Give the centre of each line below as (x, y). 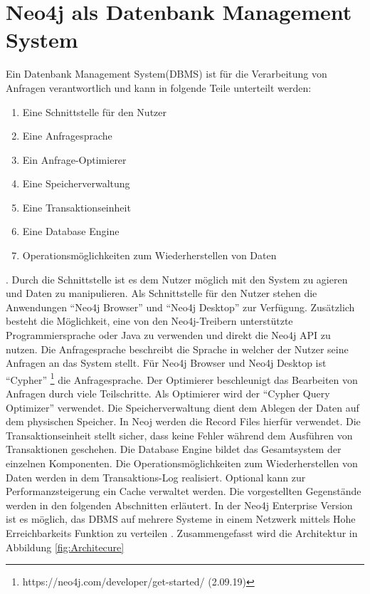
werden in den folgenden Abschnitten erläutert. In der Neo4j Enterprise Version (179, 505)
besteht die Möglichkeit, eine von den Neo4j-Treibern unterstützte (149, 321)
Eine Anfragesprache (67, 136)
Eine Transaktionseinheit (76, 207)
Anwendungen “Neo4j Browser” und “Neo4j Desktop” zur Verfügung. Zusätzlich (180, 307)
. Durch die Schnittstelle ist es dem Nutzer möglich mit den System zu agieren (177, 279)
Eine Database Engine (71, 231)
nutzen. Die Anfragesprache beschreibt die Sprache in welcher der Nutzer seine (177, 349)
